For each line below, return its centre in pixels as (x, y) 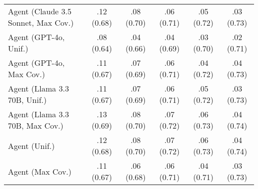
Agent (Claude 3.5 (40, 11)
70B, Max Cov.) (36, 125)
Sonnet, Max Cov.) (41, 23)
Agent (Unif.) (32, 145)
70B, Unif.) (28, 100)
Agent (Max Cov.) (40, 171)
